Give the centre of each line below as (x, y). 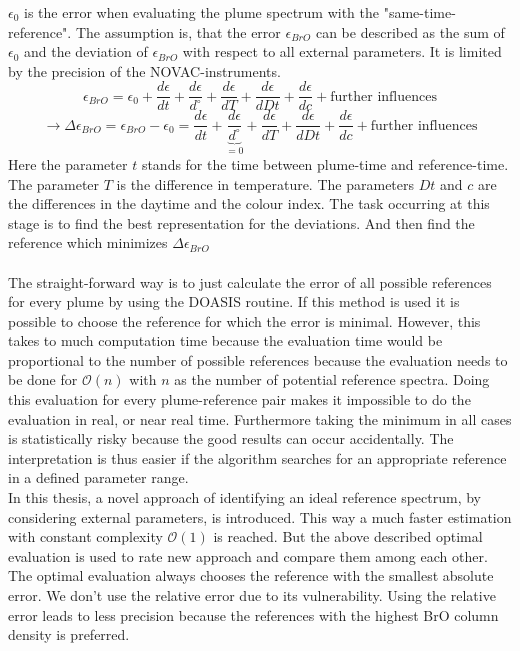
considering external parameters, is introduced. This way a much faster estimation (260, 516)
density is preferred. (69, 634)
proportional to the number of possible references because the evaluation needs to (258, 359)
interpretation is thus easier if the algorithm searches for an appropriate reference (257, 457)
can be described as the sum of (410, 31)
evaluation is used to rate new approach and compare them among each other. (248, 555)
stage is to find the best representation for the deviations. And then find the (241, 222)
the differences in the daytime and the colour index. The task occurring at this (249, 203)
